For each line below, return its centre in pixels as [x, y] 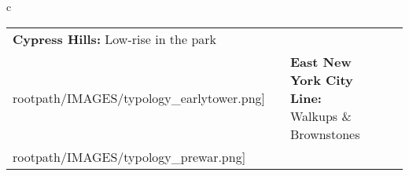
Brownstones [325, 134]
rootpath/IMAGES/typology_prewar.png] [129, 156]
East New [321, 61]
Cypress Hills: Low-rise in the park [115, 38]
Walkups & [321, 115]
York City [322, 79]
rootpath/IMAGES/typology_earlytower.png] [139, 97]
